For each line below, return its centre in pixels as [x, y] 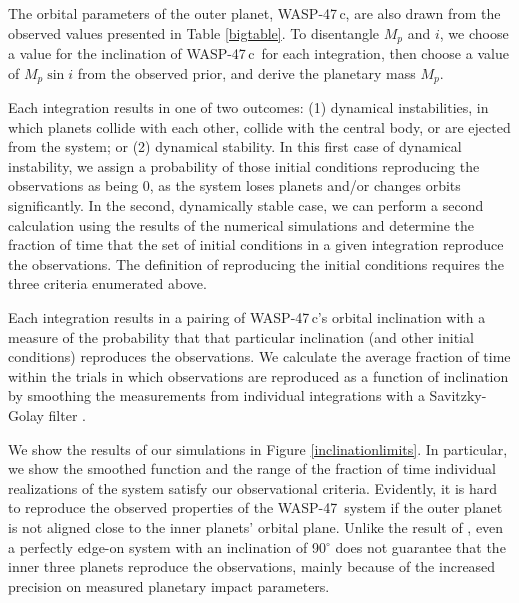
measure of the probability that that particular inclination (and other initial [241, 336]
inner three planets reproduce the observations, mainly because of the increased [252, 566]
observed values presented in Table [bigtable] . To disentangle [194, 32]
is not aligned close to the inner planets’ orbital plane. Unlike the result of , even [256, 526]
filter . [67, 415]
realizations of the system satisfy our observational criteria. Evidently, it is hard [253, 487]
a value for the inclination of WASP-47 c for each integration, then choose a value [258, 53]
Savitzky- [458, 395]
